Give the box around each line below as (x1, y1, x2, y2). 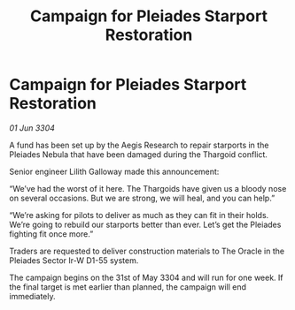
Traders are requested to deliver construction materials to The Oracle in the (9, 246, 285, 256)
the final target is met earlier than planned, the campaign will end (9, 281, 246, 292)
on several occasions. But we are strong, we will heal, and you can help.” (9, 193, 276, 203)
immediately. (9, 291, 56, 301)
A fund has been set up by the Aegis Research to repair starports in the (9, 140, 269, 150)
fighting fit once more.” (9, 228, 94, 239)
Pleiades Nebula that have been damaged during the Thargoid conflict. (9, 148, 268, 160)
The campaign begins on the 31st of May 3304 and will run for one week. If (9, 272, 283, 283)
